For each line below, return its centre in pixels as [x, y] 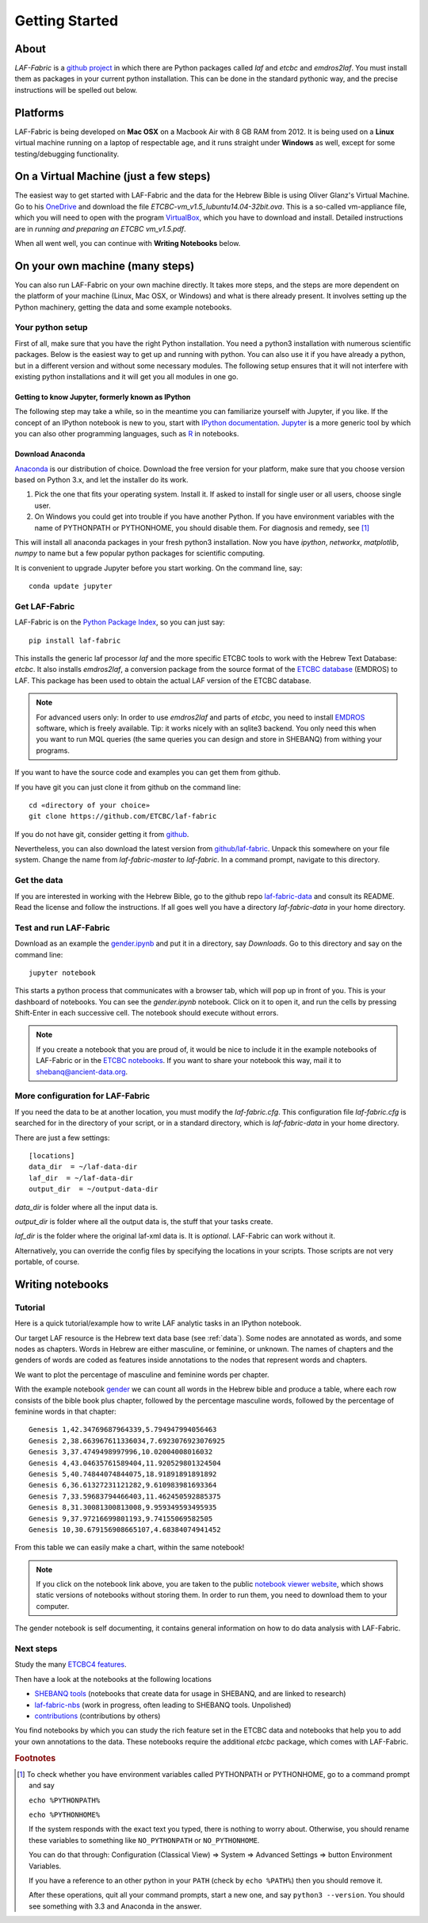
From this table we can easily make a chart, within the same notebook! [130, 1548]
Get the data [39, 881]
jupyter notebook [62, 973]
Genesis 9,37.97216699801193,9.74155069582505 [121, 1518]
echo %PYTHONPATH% [65, 1800]
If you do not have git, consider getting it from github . [102, 834]
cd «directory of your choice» [90, 805]
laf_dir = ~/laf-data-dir [81, 1178]
